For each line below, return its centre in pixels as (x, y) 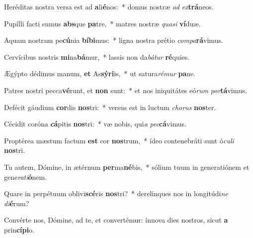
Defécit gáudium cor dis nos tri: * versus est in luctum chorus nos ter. (110, 107)
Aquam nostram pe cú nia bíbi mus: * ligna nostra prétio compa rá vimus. (114, 40)
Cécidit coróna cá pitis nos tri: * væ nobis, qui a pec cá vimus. (95, 124)
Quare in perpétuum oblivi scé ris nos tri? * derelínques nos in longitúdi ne (116, 193)
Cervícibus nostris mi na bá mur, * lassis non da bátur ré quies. (97, 57)
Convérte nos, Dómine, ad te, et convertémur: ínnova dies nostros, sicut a (116, 220)
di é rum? (17, 203)
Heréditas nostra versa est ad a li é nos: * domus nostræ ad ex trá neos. (109, 6)
